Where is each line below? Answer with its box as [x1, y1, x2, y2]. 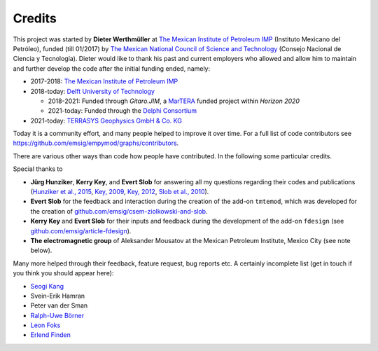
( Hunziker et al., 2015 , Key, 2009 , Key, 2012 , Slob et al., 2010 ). [30, 188, 209, 196]
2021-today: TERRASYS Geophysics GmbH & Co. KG [30, 116, 182, 125]
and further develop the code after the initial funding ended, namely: [13, 64, 211, 73]
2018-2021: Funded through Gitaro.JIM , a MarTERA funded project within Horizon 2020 [48, 97, 300, 105]
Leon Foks [30, 321, 61, 329]
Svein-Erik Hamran [30, 291, 85, 300]
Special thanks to [13, 165, 63, 173]
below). [30, 246, 52, 255]
